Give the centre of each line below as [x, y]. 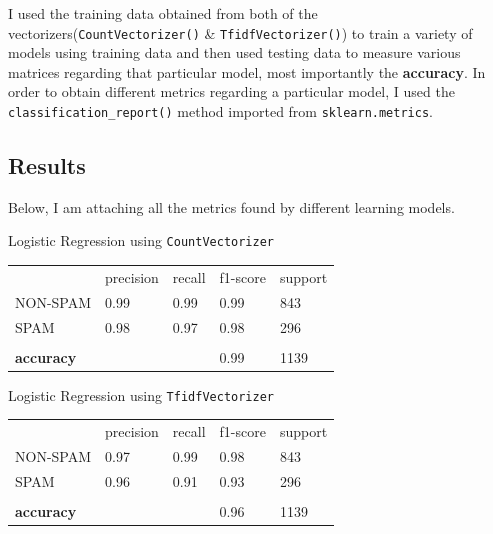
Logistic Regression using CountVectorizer [141, 240]
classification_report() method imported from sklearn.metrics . [220, 111]
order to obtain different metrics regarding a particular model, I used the [231, 91]
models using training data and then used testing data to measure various [234, 52]
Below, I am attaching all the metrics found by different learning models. [231, 206]
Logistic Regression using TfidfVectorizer [141, 394]
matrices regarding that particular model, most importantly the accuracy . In [247, 71]
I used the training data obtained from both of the [163, 13]
